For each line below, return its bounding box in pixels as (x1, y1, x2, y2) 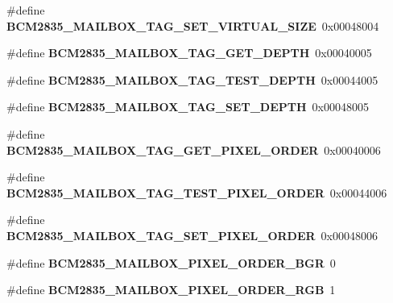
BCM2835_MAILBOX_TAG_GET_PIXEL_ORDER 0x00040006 (6, 141, 381, 158)
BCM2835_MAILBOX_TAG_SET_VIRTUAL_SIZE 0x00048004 (6, 17, 379, 34)
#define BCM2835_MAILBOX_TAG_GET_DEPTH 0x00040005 (6, 44, 372, 61)
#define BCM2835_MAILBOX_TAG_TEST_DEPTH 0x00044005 (6, 71, 379, 88)
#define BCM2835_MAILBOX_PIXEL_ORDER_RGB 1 (6, 281, 336, 298)
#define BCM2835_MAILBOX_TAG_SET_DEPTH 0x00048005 (6, 98, 369, 115)
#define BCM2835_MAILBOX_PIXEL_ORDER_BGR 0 (6, 254, 336, 271)
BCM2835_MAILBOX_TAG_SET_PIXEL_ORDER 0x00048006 (6, 226, 379, 243)
